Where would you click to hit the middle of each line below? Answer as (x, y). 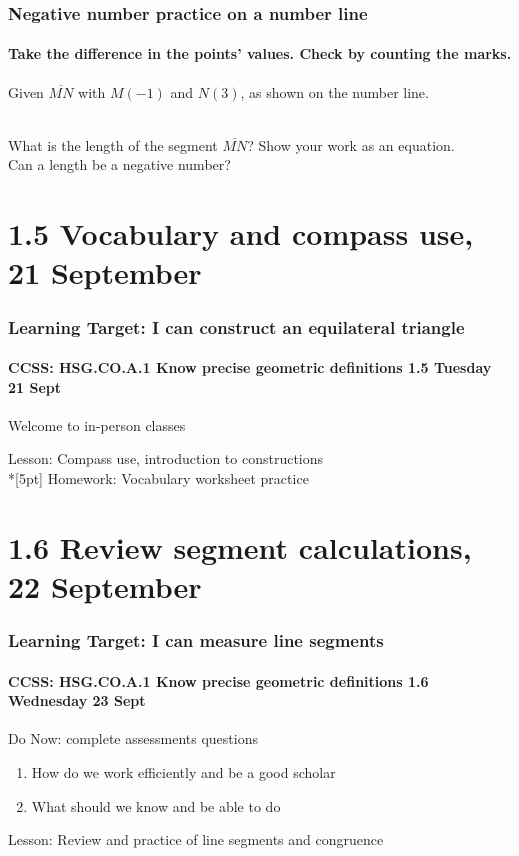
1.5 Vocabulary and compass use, (241, 233)
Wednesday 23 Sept (77, 700)
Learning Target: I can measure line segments (196, 640)
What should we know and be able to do (156, 805)
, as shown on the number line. (334, 91)
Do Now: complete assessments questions (133, 738)
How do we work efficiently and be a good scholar (183, 771)
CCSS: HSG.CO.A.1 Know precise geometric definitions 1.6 (218, 680)
